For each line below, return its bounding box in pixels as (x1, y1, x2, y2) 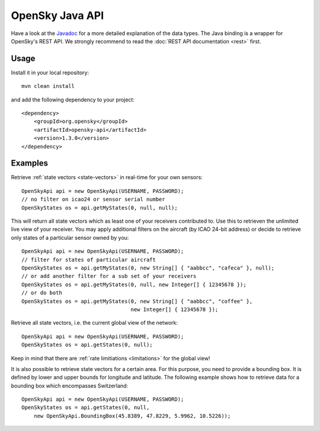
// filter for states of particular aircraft (21, 256, 156, 263)
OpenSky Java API (11, 9, 104, 22)
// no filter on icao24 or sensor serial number (21, 196, 165, 203)
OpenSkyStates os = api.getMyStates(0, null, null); (21, 204, 178, 211)
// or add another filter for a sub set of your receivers (21, 273, 197, 280)
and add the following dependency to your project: (11, 96, 135, 103)
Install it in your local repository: (11, 69, 89, 76)
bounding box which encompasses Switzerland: (11, 382, 129, 389)
